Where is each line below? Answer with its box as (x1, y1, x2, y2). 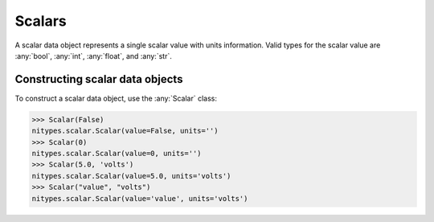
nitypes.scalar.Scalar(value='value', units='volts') (31, 194, 248, 203)
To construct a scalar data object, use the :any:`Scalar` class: (14, 93, 217, 103)
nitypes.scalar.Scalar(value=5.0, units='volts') (31, 171, 231, 180)
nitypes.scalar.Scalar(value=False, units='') (31, 126, 219, 136)
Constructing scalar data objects (14, 72, 183, 86)
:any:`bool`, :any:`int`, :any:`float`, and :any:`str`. (14, 51, 172, 60)
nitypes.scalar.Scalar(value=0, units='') (31, 149, 202, 158)
